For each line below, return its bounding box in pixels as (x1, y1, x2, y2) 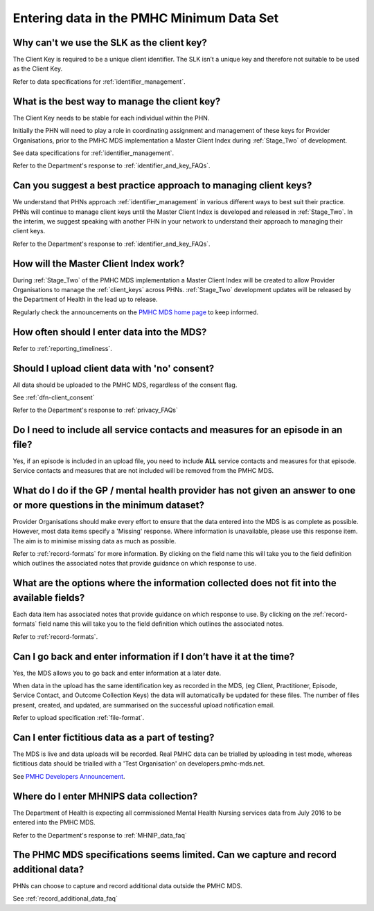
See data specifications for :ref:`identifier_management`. (12, 149, 175, 157)
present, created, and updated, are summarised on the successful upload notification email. (12, 701, 275, 709)
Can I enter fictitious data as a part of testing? (12, 731, 215, 743)
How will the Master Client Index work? (12, 258, 185, 269)
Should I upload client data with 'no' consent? (12, 362, 215, 374)
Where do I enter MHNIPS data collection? (12, 790, 198, 802)
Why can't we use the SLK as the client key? (12, 37, 208, 48)
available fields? (12, 592, 85, 604)
